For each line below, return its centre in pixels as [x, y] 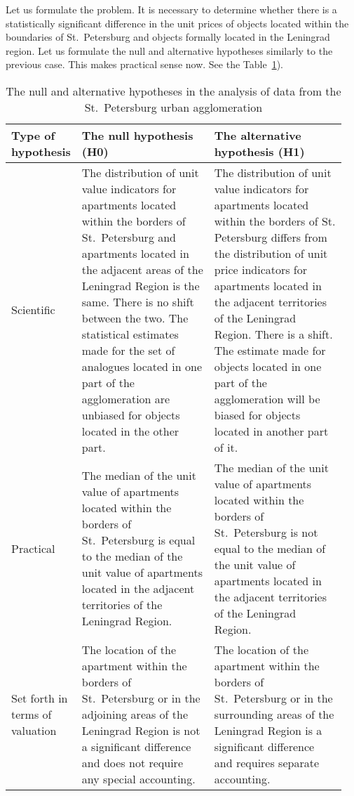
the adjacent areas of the [142, 269]
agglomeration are [126, 398]
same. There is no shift [138, 301]
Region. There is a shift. [273, 334]
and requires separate [266, 762]
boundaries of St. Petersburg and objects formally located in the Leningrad [168, 37]
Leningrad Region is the [141, 285]
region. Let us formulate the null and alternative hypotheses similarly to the [169, 50]
